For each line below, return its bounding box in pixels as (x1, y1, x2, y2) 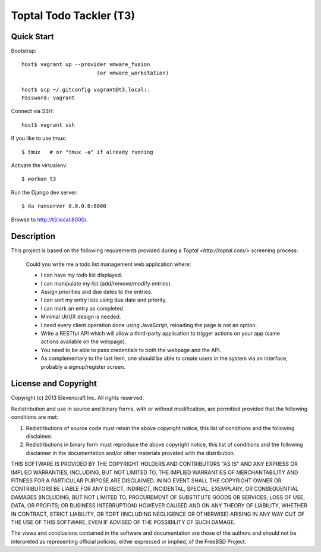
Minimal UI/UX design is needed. (40, 313, 121, 321)
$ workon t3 (21, 175, 56, 183)
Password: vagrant (21, 95, 75, 101)
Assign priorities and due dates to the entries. (40, 288, 153, 295)
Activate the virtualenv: (11, 161, 68, 169)
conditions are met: (11, 413, 59, 421)
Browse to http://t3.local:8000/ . (11, 216, 89, 223)
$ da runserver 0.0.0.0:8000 (21, 203, 106, 209)
